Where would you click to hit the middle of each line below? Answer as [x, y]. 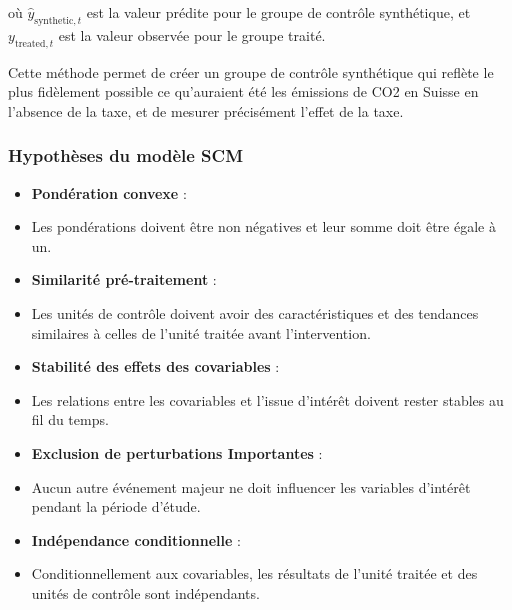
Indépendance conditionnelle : [136, 539]
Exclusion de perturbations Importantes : [177, 452]
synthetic [54, 20]
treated [30, 43]
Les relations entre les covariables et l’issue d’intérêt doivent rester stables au [267, 399]
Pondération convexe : [109, 192]
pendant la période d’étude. [116, 506]
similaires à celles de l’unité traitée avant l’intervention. [201, 332]
